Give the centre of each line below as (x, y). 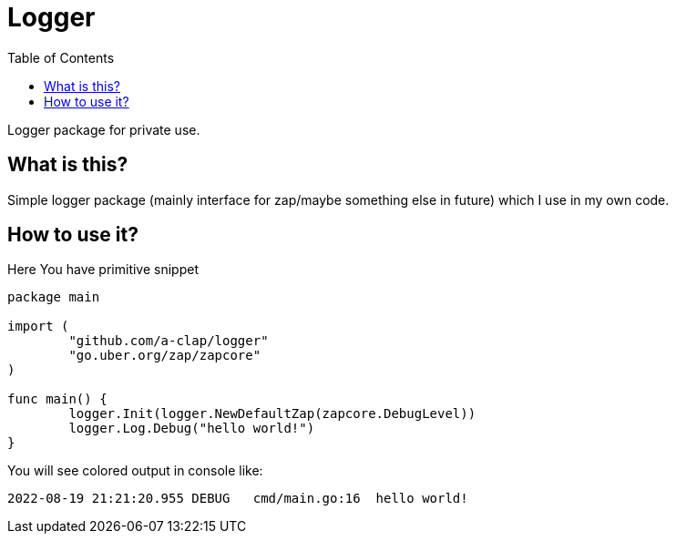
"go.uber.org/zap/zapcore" (165, 356)
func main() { (57, 399)
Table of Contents (61, 57)
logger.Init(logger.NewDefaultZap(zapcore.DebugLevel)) (272, 414)
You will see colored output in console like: (135, 471)
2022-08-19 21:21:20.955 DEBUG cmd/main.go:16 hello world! (238, 499)
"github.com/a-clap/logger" (169, 341)
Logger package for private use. (104, 129)
